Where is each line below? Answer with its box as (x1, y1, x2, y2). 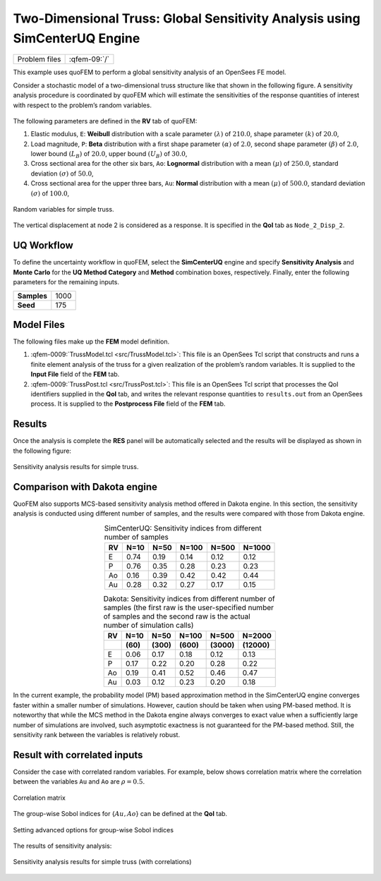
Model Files (13, 318, 65, 331)
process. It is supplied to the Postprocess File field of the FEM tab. (30, 399, 226, 408)
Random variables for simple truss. (13, 205, 114, 214)
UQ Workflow (13, 240, 73, 252)
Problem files (17, 54, 61, 64)
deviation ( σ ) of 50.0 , (30, 169, 95, 178)
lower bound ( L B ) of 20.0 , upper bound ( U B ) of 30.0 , (30, 150, 188, 159)
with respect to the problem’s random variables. (13, 101, 152, 109)
